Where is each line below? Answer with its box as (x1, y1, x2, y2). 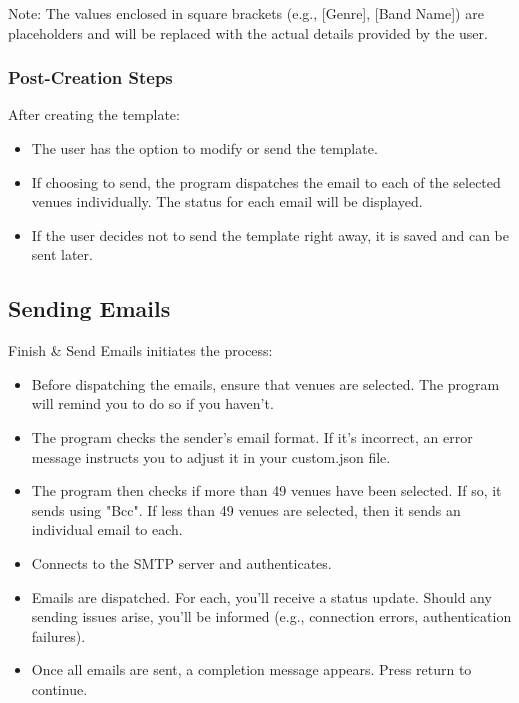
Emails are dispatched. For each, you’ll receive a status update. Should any (31, 586, 492, 607)
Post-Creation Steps (8, 65, 173, 90)
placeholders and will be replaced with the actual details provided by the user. (8, 22, 488, 43)
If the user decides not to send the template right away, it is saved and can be (31, 224, 509, 245)
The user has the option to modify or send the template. (31, 138, 378, 158)
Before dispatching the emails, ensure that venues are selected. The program (31, 373, 500, 394)
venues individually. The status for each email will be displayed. (31, 191, 423, 212)
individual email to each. (31, 519, 183, 540)
